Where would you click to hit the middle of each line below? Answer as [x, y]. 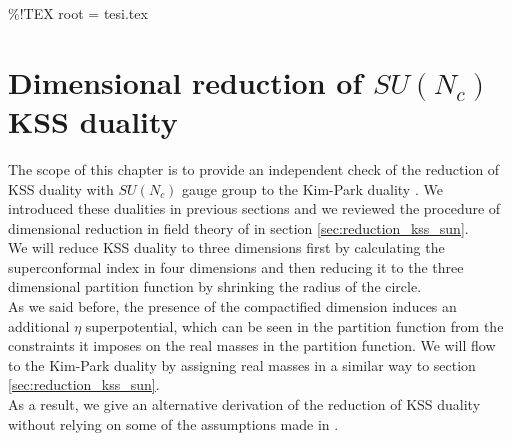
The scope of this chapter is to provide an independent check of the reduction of [254, 168]
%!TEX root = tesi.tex [78, 13]
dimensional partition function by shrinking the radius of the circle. [215, 286]
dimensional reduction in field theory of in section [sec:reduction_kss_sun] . [238, 227]
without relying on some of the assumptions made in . [173, 423]
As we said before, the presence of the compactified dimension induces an [232, 306]
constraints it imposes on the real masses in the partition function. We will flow [252, 345]
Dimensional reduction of [185, 81]
